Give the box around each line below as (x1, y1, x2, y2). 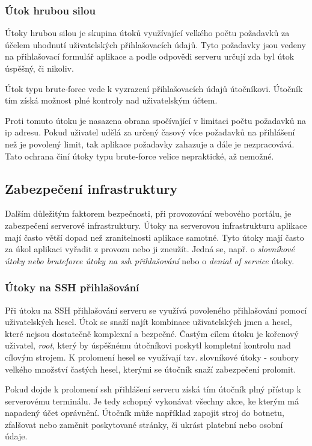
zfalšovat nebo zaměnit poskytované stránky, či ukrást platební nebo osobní (5, 418, 283, 430)
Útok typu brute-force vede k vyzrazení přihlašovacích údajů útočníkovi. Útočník (5, 82, 303, 94)
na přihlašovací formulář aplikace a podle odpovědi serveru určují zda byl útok (5, 50, 295, 63)
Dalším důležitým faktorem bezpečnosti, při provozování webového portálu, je (5, 207, 292, 220)
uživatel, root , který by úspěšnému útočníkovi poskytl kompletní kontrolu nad (5, 339, 291, 352)
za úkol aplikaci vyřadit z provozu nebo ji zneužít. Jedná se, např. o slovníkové (5, 243, 295, 255)
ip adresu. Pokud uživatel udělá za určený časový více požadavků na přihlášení (5, 126, 295, 138)
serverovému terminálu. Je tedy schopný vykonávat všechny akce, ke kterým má (5, 394, 299, 407)
